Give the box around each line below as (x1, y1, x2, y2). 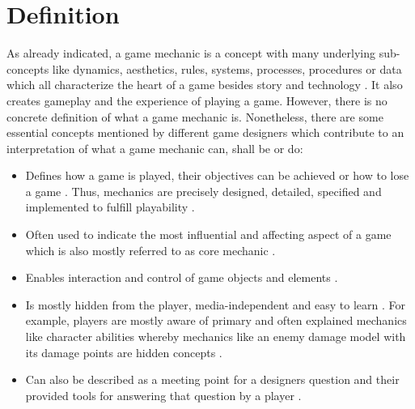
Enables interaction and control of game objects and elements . (25, 269, 338, 286)
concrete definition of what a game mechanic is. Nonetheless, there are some (6, 108, 383, 125)
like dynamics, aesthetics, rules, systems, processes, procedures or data (52, 60, 402, 77)
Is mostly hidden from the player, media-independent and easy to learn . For (25, 296, 406, 313)
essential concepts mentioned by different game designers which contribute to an (6, 124, 404, 141)
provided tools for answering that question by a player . (25, 386, 302, 403)
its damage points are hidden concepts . (25, 343, 222, 360)
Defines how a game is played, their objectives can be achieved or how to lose (25, 167, 409, 184)
